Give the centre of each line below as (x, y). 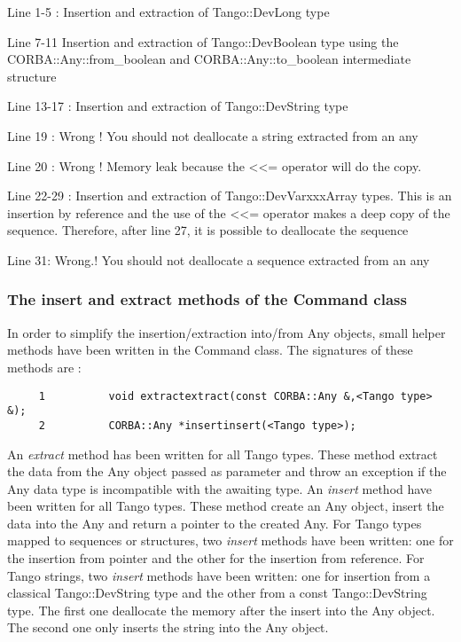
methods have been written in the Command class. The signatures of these (210, 350)
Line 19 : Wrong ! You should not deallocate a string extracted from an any (213, 135)
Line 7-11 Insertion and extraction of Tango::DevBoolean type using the (203, 41)
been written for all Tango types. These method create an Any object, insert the (226, 506)
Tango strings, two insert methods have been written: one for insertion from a (219, 575)
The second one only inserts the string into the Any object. (168, 627)
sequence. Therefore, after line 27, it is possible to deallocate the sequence (208, 230)
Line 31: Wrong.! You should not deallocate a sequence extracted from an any (219, 259)
